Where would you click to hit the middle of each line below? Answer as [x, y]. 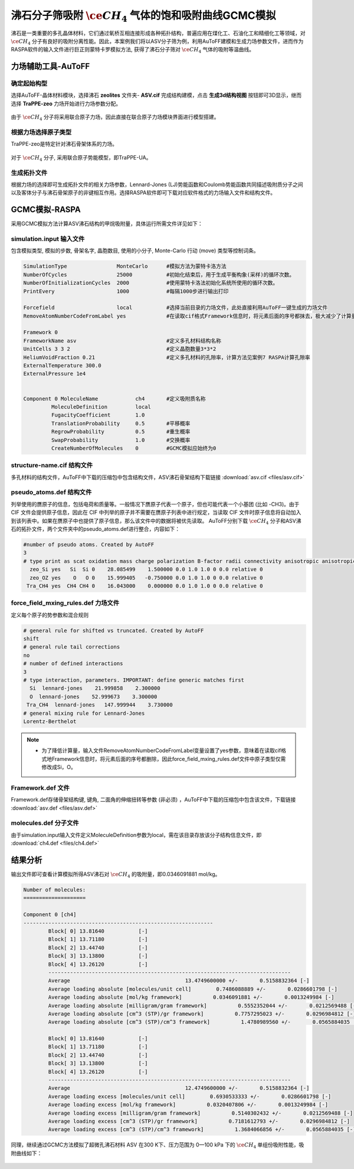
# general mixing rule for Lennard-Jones [84, 713]
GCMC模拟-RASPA [46, 210]
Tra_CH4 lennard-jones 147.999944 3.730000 [100, 705]
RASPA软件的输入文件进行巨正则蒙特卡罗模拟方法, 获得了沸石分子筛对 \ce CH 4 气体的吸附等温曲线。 [133, 50]
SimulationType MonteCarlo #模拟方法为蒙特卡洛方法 [125, 266]
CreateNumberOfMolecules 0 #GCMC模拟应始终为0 [134, 448]
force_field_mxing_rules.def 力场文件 [65, 603]
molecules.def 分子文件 [45, 823]
